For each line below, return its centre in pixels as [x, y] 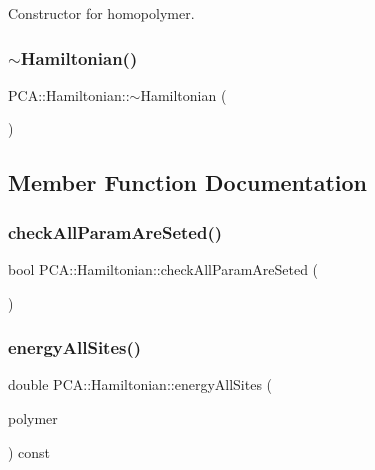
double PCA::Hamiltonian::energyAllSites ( [140, 384]
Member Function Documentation [188, 182]
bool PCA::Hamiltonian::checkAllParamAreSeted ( [163, 269]
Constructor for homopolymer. [101, 13]
